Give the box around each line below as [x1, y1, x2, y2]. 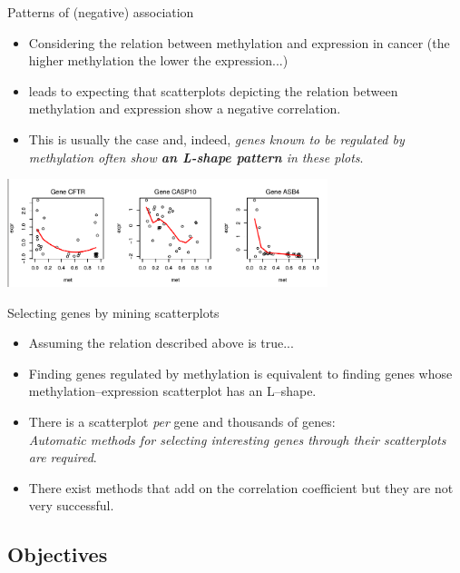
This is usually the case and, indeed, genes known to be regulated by [28, 129, 405, 148]
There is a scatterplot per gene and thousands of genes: [28, 412, 336, 431]
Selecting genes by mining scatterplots [7, 302, 220, 321]
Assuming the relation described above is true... [28, 333, 294, 352]
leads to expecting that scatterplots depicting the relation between [28, 81, 398, 100]
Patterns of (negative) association [7, 3, 194, 21]
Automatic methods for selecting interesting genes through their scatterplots [28, 430, 446, 449]
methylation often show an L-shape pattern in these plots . [28, 147, 364, 166]
